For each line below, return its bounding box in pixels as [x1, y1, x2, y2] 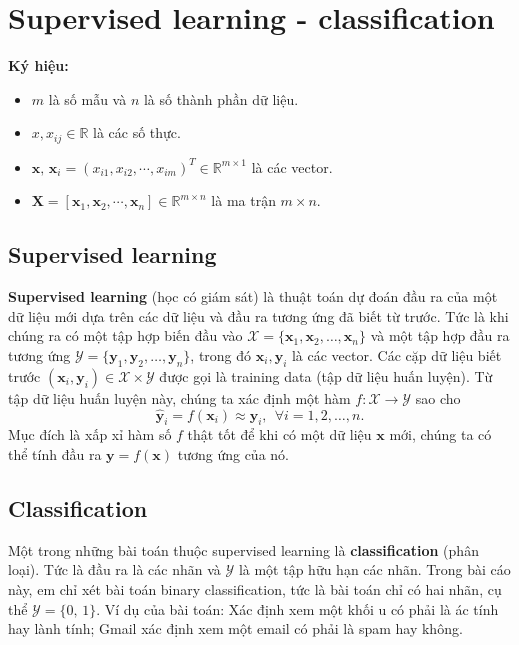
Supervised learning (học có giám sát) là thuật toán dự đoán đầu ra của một [8, 286, 498, 307]
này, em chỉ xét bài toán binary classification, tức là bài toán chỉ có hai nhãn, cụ [8, 578, 502, 599]
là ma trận [211, 190, 276, 211]
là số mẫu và [48, 88, 127, 109]
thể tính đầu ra [8, 443, 102, 464]
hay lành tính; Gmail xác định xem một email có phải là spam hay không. [8, 618, 463, 639]
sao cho [415, 387, 461, 408]
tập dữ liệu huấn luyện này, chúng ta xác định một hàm [8, 387, 351, 408]
